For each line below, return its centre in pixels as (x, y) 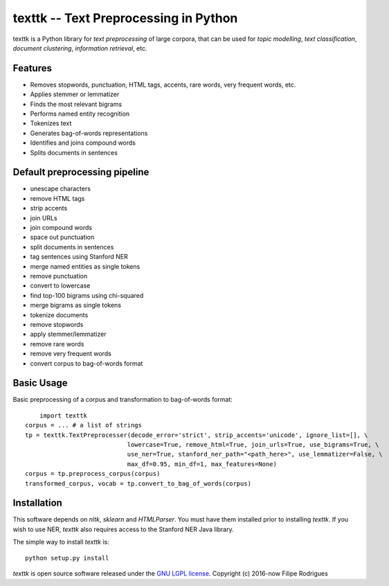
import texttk (63, 415)
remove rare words (57, 344)
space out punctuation (62, 237)
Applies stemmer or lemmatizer (75, 94)
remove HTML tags (57, 198)
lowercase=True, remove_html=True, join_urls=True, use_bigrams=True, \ (253, 444)
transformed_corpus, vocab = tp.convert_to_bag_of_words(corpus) (138, 483)
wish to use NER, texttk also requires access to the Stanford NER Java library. (124, 529)
